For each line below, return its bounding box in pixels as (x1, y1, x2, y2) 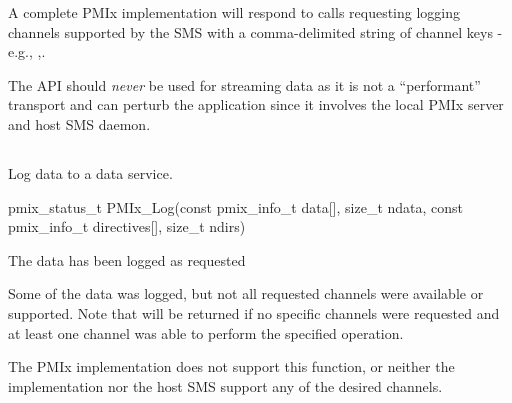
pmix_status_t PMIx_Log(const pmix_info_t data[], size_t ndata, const (8, 196, 464, 217)
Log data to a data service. (8, 162, 173, 183)
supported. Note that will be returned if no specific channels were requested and (8, 302, 500, 323)
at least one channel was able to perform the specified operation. (8, 322, 404, 343)
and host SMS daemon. (8, 113, 151, 134)
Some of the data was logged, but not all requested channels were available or (8, 283, 484, 304)
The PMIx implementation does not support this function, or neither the (8, 356, 455, 377)
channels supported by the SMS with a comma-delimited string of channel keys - (8, 21, 503, 42)
